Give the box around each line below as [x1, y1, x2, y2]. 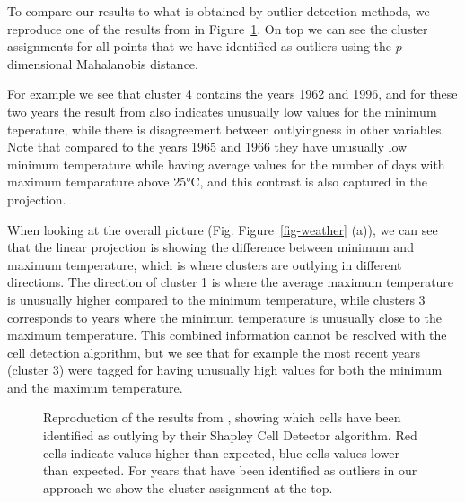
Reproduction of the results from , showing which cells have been [43, 408, 401, 427]
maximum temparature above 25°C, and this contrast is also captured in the [7, 172, 428, 191]
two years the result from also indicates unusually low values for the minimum [7, 101, 437, 120]
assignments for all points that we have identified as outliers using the [7, 37, 391, 56]
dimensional [7, 54, 73, 73]
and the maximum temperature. [7, 377, 183, 396]
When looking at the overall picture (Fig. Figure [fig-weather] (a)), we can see [7, 220, 438, 238]
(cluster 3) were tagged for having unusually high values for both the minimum [7, 360, 443, 379]
